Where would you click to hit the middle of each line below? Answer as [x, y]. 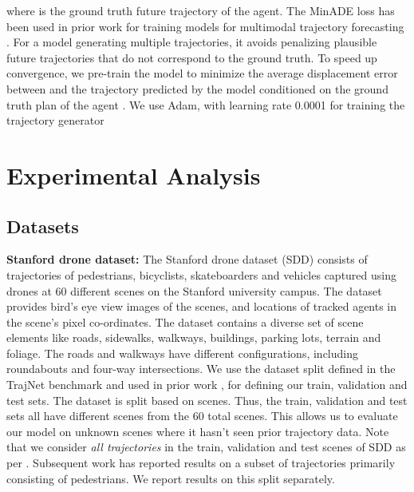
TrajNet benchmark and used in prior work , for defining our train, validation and [207, 385]
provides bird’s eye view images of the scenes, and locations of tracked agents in [202, 306]
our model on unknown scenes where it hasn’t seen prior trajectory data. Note [198, 431]
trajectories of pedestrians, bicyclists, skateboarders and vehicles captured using [201, 274]
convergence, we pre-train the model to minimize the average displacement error [202, 73]
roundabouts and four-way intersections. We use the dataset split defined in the [201, 369]
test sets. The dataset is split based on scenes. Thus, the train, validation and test [207, 400]
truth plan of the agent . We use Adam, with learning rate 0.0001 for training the [206, 104]
